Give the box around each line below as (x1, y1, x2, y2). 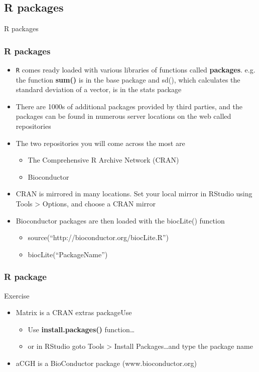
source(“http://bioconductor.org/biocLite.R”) (28, 232, 169, 243)
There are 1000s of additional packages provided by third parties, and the (16, 101, 242, 111)
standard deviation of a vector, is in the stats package (16, 84, 182, 95)
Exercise (4, 290, 30, 301)
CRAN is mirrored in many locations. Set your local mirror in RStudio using (16, 188, 252, 199)
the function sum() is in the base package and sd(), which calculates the (16, 74, 240, 85)
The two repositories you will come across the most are (16, 137, 185, 148)
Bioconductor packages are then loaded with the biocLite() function (16, 215, 225, 226)
